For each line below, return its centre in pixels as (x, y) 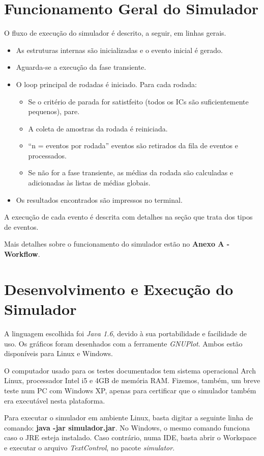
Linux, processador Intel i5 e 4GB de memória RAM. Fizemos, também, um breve (132, 380)
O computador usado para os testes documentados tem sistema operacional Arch (130, 370)
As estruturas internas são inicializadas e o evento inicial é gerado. (119, 50)
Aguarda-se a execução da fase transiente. (81, 67)
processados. (47, 155)
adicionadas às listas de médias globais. (89, 183)
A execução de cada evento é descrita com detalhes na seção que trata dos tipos (128, 217)
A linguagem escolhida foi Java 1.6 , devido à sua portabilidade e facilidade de (126, 333)
